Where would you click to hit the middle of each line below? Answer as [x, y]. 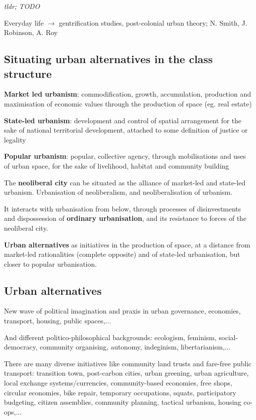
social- [228, 337]
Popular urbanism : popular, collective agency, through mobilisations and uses [125, 156]
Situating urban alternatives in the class [109, 59]
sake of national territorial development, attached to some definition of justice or [126, 130]
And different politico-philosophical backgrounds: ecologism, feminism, [110, 337]
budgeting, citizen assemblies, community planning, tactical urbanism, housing [123, 402]
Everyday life [24, 22]
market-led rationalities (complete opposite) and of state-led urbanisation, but [122, 254]
